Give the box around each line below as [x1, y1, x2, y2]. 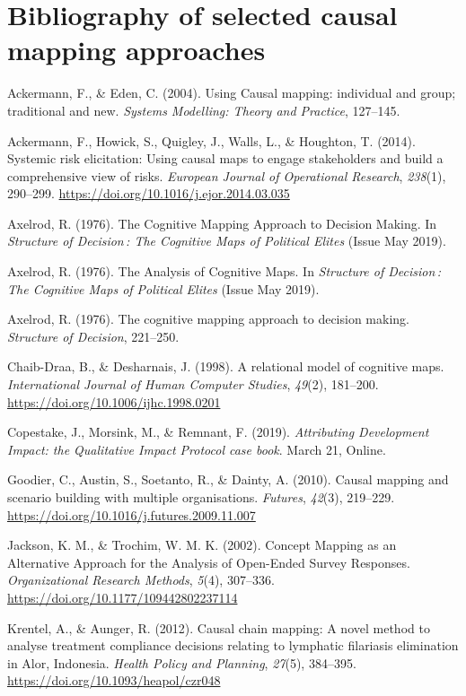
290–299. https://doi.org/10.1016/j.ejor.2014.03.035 [7, 184, 290, 203]
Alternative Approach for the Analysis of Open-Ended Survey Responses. [7, 552, 410, 571]
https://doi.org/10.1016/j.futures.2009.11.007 [7, 505, 256, 524]
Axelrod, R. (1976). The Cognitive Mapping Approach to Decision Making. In [7, 213, 437, 232]
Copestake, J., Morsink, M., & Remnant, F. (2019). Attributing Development [7, 422, 429, 441]
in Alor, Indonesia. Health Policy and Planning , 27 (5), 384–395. [7, 653, 356, 672]
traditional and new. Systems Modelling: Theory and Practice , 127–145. [7, 100, 400, 119]
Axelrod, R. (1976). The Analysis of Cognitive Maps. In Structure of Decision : [7, 262, 441, 281]
